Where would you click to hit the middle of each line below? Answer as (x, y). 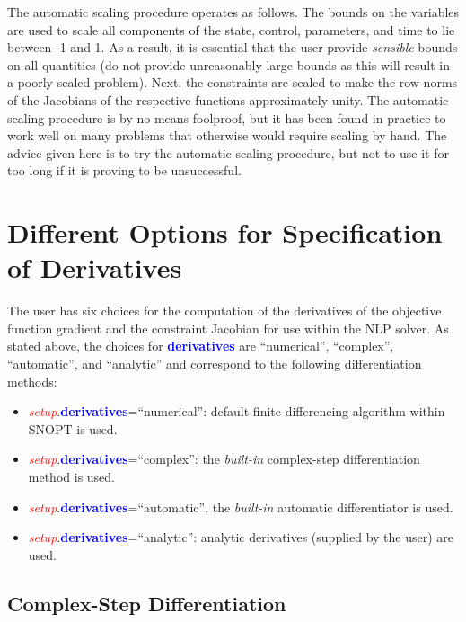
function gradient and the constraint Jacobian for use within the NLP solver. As (228, 328)
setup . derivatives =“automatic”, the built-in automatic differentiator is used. (241, 506)
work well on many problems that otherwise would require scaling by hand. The (227, 135)
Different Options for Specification (225, 232)
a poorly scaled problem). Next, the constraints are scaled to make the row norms (233, 82)
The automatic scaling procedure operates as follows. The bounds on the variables (233, 12)
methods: (32, 381)
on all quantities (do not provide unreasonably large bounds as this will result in (229, 64)
